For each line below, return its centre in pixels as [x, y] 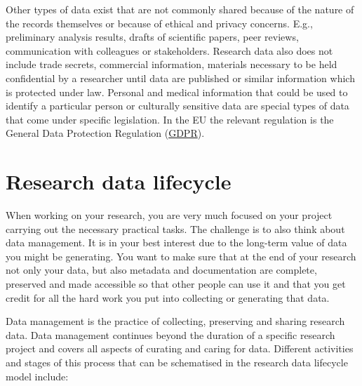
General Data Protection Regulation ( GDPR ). [105, 133]
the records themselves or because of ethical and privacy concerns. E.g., [159, 23]
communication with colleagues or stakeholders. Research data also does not [169, 50]
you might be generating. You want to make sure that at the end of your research [181, 256]
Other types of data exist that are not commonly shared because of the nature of [180, 9]
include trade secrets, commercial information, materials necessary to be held [172, 64]
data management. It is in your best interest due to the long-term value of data [176, 242]
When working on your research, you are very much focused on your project [169, 215]
